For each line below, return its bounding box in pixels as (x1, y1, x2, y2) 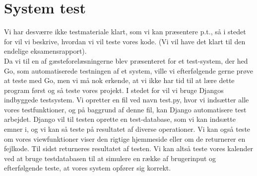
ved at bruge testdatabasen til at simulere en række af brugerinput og (4, 153, 216, 163)
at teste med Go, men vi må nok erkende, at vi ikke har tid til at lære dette (4, 75, 235, 86)
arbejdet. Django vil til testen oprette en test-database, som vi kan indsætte (4, 114, 236, 124)
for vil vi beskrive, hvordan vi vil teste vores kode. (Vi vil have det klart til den (4, 36, 246, 46)
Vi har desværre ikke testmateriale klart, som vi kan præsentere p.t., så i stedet (4, 26, 246, 37)
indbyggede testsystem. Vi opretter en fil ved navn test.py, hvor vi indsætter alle (4, 94, 249, 105)
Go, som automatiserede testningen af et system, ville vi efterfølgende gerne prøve (4, 65, 253, 76)
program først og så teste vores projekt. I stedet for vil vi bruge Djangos (4, 85, 224, 95)
